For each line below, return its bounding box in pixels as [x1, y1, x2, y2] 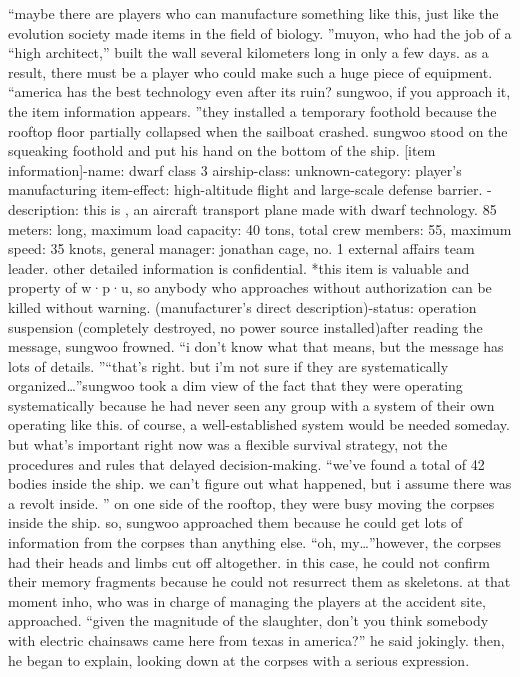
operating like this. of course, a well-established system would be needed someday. [8, 414, 510, 435]
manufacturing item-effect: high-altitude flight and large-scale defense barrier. [8, 179, 483, 200]
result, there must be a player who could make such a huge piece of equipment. [8, 61, 493, 82]
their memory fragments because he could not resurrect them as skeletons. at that [8, 571, 511, 592]
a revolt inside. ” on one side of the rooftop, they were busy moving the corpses [8, 492, 495, 513]
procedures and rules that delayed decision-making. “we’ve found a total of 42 [8, 453, 485, 474]
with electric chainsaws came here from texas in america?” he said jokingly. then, [8, 630, 505, 650]
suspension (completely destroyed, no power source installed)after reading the [8, 316, 483, 337]
